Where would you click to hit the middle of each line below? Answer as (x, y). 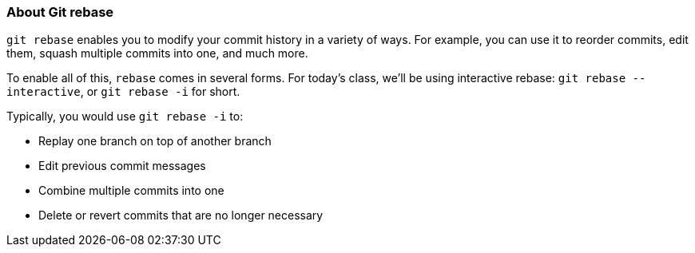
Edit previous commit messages (122, 166)
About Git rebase (60, 12)
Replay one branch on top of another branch (155, 141)
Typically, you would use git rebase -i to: (125, 117)
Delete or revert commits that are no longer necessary (181, 215)
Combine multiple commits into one (131, 191)
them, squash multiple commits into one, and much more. (157, 53)
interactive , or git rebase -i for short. (123, 92)
